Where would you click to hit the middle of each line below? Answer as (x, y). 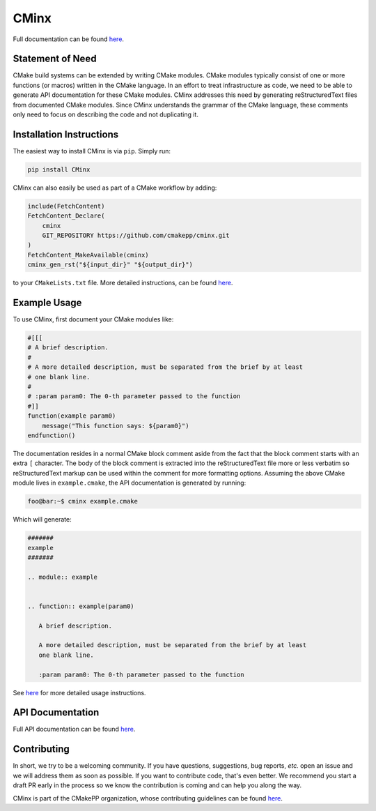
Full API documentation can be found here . (74, 729)
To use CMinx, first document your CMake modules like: (93, 319)
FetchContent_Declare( (66, 216)
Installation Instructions (66, 134)
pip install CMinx (59, 169)
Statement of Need (55, 59)
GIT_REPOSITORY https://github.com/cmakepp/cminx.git (136, 236)
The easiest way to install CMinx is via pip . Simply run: (92, 151)
